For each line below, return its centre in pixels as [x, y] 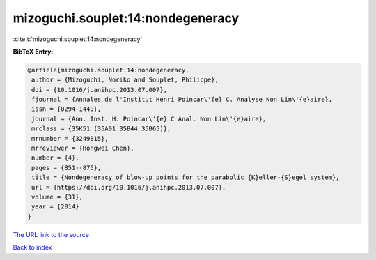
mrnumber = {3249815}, [70, 138]
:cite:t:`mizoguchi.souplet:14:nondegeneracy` [78, 39]
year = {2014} [55, 207]
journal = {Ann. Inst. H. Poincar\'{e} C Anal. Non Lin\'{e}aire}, [149, 119]
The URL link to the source [51, 234]
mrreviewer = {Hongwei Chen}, [83, 148]
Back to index [32, 247]
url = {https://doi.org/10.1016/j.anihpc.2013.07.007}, [129, 187]
